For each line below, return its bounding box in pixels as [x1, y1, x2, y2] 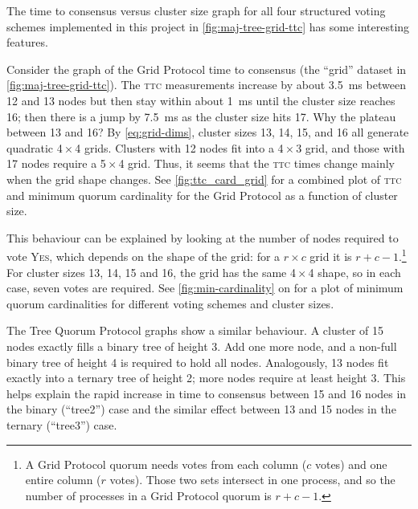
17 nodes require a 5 [6, 155, 106, 172]
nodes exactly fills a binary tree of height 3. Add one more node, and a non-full [6, 337, 397, 354]
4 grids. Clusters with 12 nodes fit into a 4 [75, 139, 284, 156]
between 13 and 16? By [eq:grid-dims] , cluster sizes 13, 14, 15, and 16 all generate [6, 124, 409, 140]
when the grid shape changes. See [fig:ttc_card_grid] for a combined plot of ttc [6, 170, 402, 187]
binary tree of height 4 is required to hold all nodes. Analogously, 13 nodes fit [6, 353, 389, 370]
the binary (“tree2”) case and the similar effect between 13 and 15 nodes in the [6, 401, 396, 417]
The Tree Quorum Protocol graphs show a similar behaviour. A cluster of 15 [6, 322, 383, 339]
